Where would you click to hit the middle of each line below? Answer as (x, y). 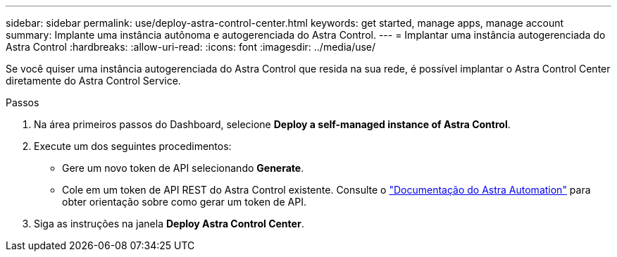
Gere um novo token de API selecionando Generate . (183, 168)
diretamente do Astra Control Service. (93, 81)
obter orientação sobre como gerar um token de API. (184, 202)
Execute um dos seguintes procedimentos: (133, 146)
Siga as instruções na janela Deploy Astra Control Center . (169, 224)
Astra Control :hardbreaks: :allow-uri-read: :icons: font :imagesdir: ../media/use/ (191, 47)
